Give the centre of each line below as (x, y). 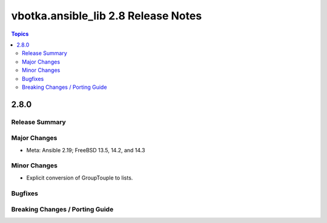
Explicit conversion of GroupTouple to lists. (80, 178)
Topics (20, 34)
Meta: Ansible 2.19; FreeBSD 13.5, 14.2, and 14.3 (86, 150)
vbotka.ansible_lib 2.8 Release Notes (107, 16)
